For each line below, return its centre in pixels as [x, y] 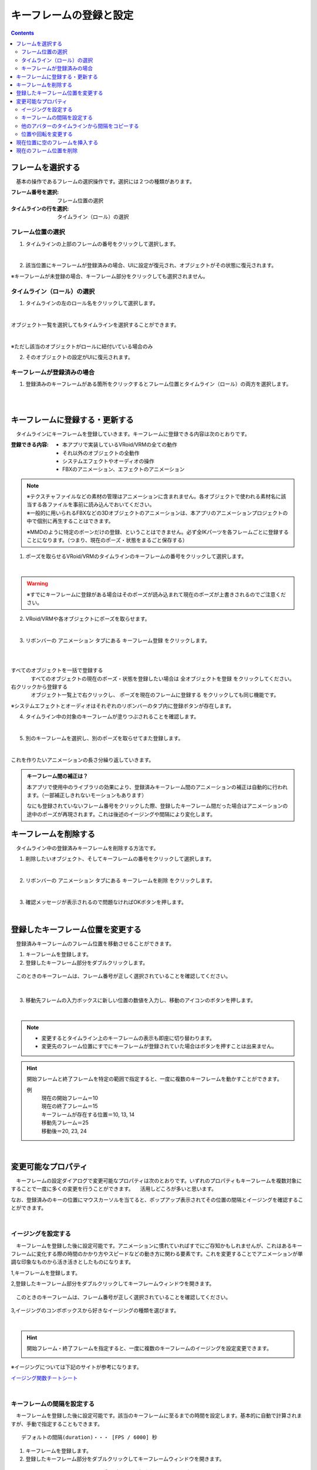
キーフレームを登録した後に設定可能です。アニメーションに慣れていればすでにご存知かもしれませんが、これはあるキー [159, 1245]
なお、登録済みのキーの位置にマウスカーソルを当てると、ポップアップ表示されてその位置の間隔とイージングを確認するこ [157, 1200]
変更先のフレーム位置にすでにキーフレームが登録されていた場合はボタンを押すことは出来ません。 [159, 1046]
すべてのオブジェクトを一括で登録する [57, 670]
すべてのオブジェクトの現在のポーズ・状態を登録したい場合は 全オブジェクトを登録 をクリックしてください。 [162, 679]
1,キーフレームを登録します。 [46, 1272]
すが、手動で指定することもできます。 [57, 1424]
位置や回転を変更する [47, 134]
